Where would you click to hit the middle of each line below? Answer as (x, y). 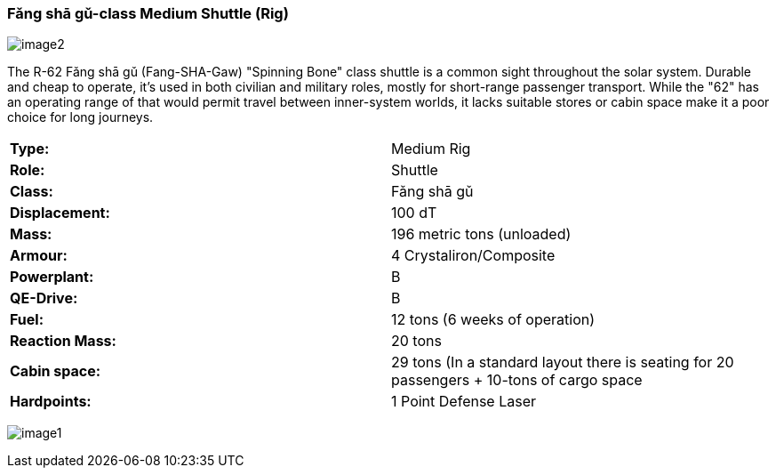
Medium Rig (431, 149)
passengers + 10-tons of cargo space (517, 380)
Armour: (39, 256)
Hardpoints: (51, 402)
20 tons (416, 341)
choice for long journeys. (80, 117)
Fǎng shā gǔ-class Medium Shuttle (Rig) (148, 13)
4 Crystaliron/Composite (473, 256)
